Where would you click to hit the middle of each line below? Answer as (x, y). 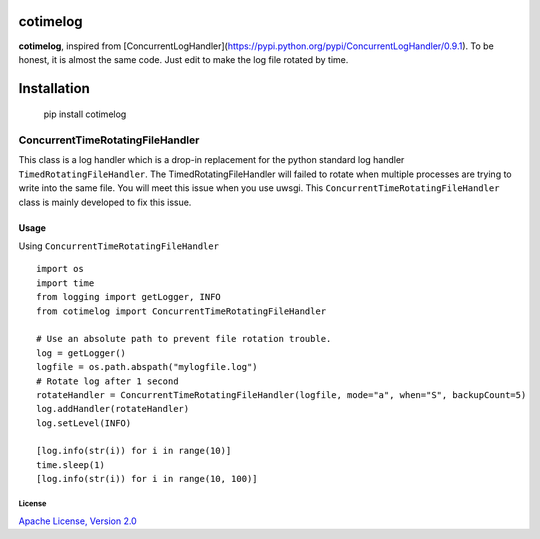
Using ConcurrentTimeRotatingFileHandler (119, 246)
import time (65, 283)
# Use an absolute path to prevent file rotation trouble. (184, 339)
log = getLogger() (81, 353)
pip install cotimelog (85, 114)
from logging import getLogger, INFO (129, 297)
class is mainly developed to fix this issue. (105, 202)
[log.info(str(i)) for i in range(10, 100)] (147, 479)
